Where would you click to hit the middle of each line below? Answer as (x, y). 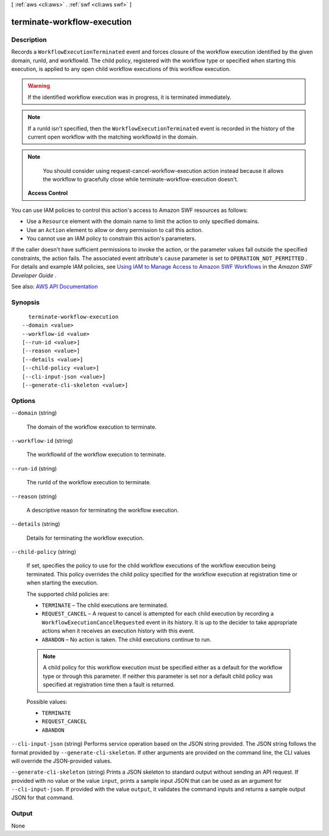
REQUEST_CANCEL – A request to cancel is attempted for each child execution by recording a (158, 614)
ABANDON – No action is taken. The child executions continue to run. (126, 639)
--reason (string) (34, 496)
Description (29, 40)
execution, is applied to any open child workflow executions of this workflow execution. (121, 69)
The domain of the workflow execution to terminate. (91, 427)
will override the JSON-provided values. (62, 761)
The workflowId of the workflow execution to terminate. (96, 454)
